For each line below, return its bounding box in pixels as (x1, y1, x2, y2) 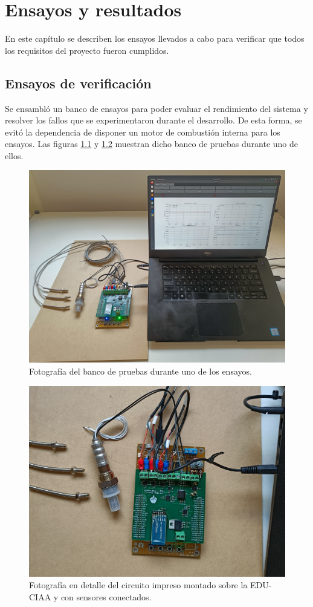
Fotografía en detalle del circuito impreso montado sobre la (29, 579, 248, 591)
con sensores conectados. (60, 590, 152, 603)
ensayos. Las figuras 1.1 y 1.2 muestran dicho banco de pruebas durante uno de (5, 137, 298, 150)
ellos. (5, 149, 24, 162)
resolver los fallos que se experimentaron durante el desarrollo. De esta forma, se (5, 114, 302, 126)
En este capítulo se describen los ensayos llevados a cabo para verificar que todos (5, 32, 305, 45)
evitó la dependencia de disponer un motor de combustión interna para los (5, 125, 280, 138)
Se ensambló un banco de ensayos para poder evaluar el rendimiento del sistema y (5, 102, 308, 114)
